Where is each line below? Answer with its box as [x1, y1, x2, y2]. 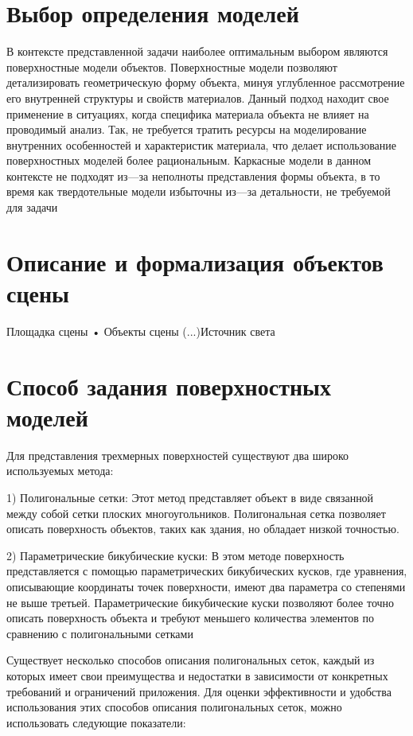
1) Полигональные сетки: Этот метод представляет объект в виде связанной [6, 489, 374, 506]
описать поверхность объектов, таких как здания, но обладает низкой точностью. [6, 520, 399, 537]
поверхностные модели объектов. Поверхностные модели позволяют [6, 58, 337, 75]
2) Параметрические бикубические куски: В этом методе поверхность [6, 547, 345, 563]
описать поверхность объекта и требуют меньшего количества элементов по [6, 609, 374, 626]
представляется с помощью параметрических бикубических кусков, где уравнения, [6, 563, 407, 579]
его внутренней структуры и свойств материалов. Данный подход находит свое [6, 89, 389, 106]
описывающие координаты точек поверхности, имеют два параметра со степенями [6, 578, 406, 595]
